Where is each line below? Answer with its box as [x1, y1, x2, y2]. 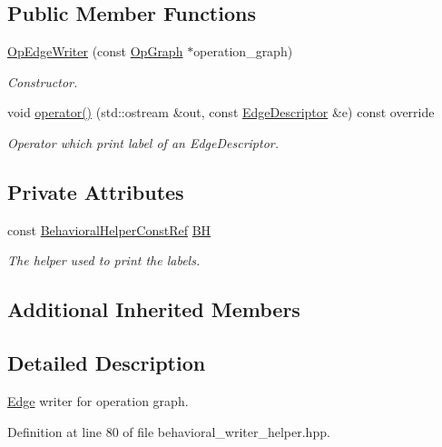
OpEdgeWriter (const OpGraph [7, 42, 183, 61]
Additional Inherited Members [7, 295, 300, 323]
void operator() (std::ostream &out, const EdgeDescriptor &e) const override [7, 103, 435, 122]
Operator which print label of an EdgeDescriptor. [7, 133, 279, 152]
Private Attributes [7, 177, 184, 205]
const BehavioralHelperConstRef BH [7, 220, 211, 239]
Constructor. [7, 72, 78, 91]
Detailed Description [7, 349, 206, 377]
